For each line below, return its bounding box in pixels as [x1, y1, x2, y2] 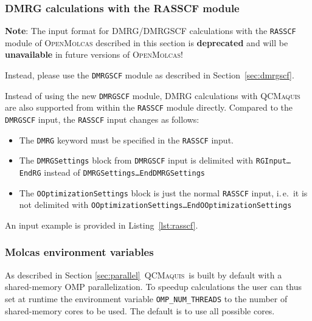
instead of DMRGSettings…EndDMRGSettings [44, 166, 205, 178]
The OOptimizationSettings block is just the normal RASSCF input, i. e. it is [19, 186, 308, 199]
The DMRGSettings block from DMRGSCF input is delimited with [19, 154, 254, 167]
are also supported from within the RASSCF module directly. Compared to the [5, 101, 293, 114]
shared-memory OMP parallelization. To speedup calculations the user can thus [5, 280, 302, 293]
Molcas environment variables [5, 244, 154, 260]
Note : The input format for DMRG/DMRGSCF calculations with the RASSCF [5, 24, 296, 37]
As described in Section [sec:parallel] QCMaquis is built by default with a [5, 268, 282, 281]
